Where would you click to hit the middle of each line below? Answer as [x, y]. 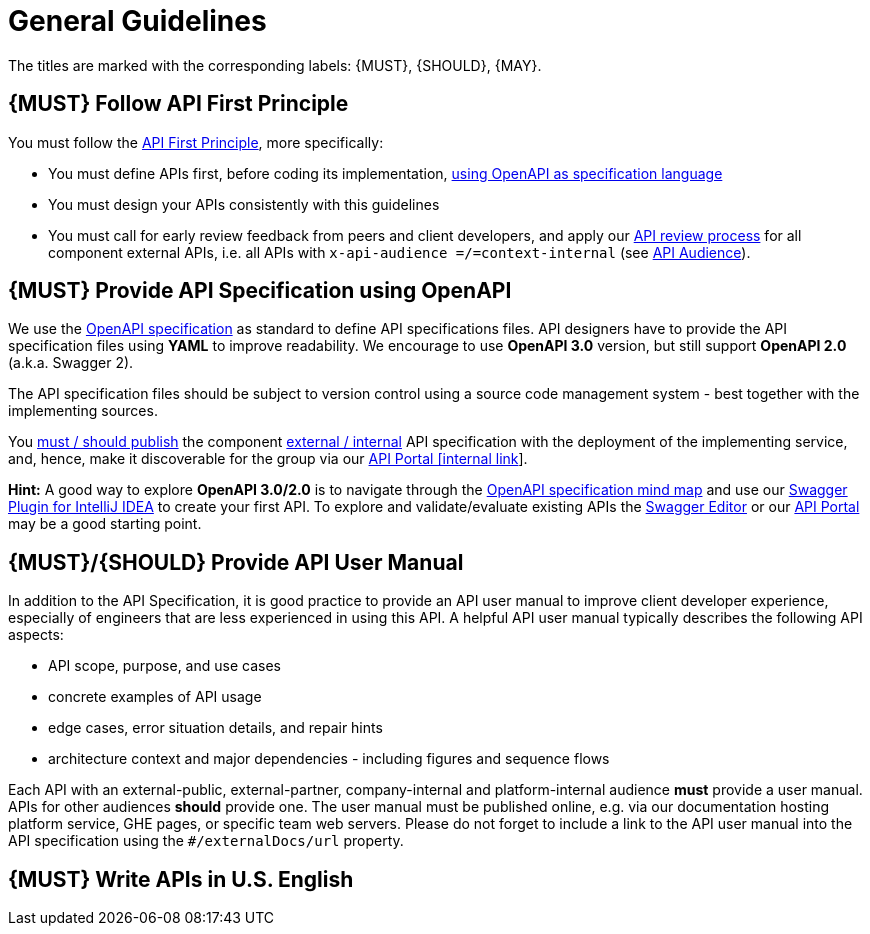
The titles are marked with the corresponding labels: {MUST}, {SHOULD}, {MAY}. [275, 65]
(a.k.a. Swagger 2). [71, 363]
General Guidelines [137, 21]
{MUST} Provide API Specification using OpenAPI [260, 291]
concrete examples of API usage [155, 697]
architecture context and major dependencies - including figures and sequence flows [329, 759]
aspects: [36, 635]
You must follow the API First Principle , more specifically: [196, 142]
